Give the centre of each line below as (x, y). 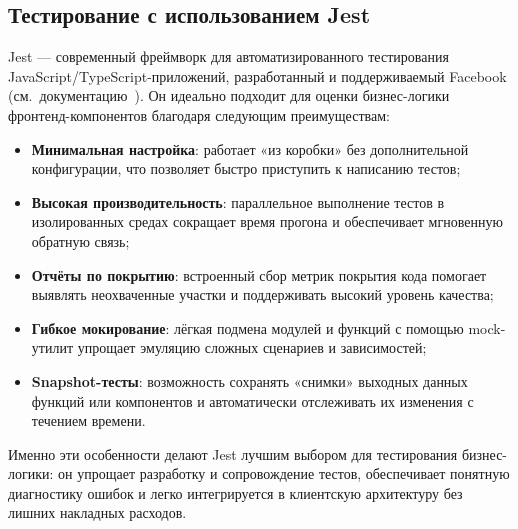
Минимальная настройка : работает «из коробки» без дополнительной (250, 148)
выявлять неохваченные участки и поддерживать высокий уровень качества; (262, 294)
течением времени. (88, 420)
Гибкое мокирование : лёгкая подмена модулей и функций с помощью (247, 327)
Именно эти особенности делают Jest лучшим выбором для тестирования (233, 453)
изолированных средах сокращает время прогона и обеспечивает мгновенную (267, 221)
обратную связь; (80, 240)
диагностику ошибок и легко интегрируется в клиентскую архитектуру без (235, 492)
